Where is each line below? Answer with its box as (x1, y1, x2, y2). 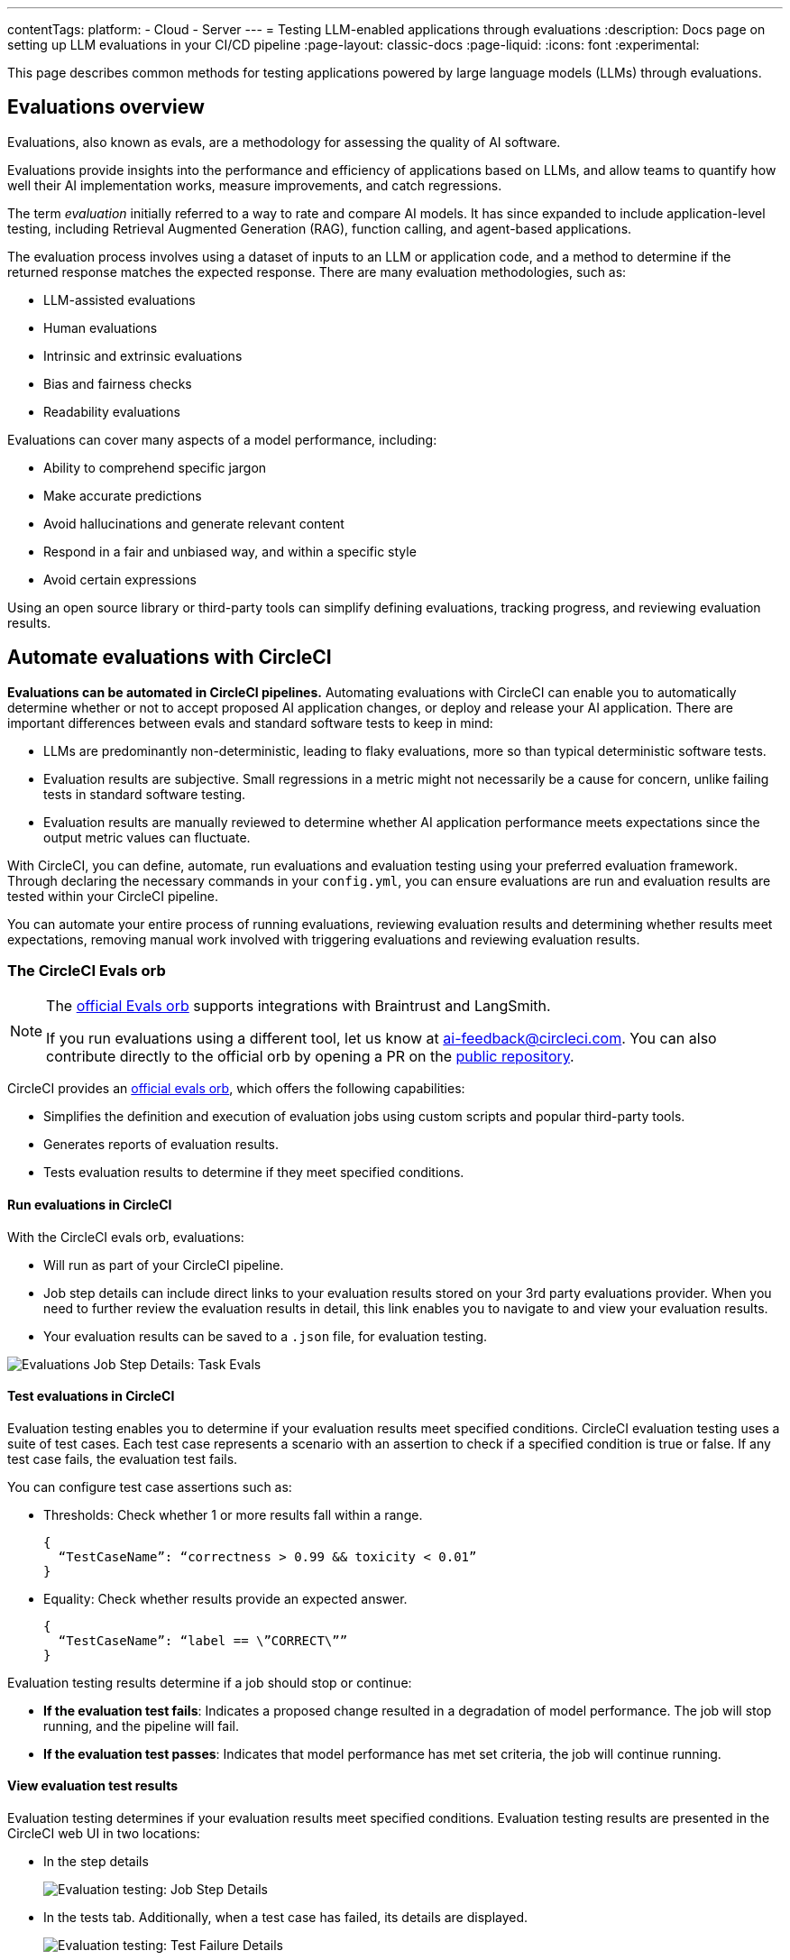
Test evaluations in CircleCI (7, 1388, 175, 1404)
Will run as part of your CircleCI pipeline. (43, 1256, 284, 1273)
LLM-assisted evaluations (43, 291, 196, 308)
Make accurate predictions (43, 487, 202, 503)
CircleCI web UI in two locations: (7, 1826, 200, 1842)
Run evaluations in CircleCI (7, 1197, 172, 1213)
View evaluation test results (7, 1778, 178, 1794)
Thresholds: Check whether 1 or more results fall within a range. (43, 1506, 423, 1523)
